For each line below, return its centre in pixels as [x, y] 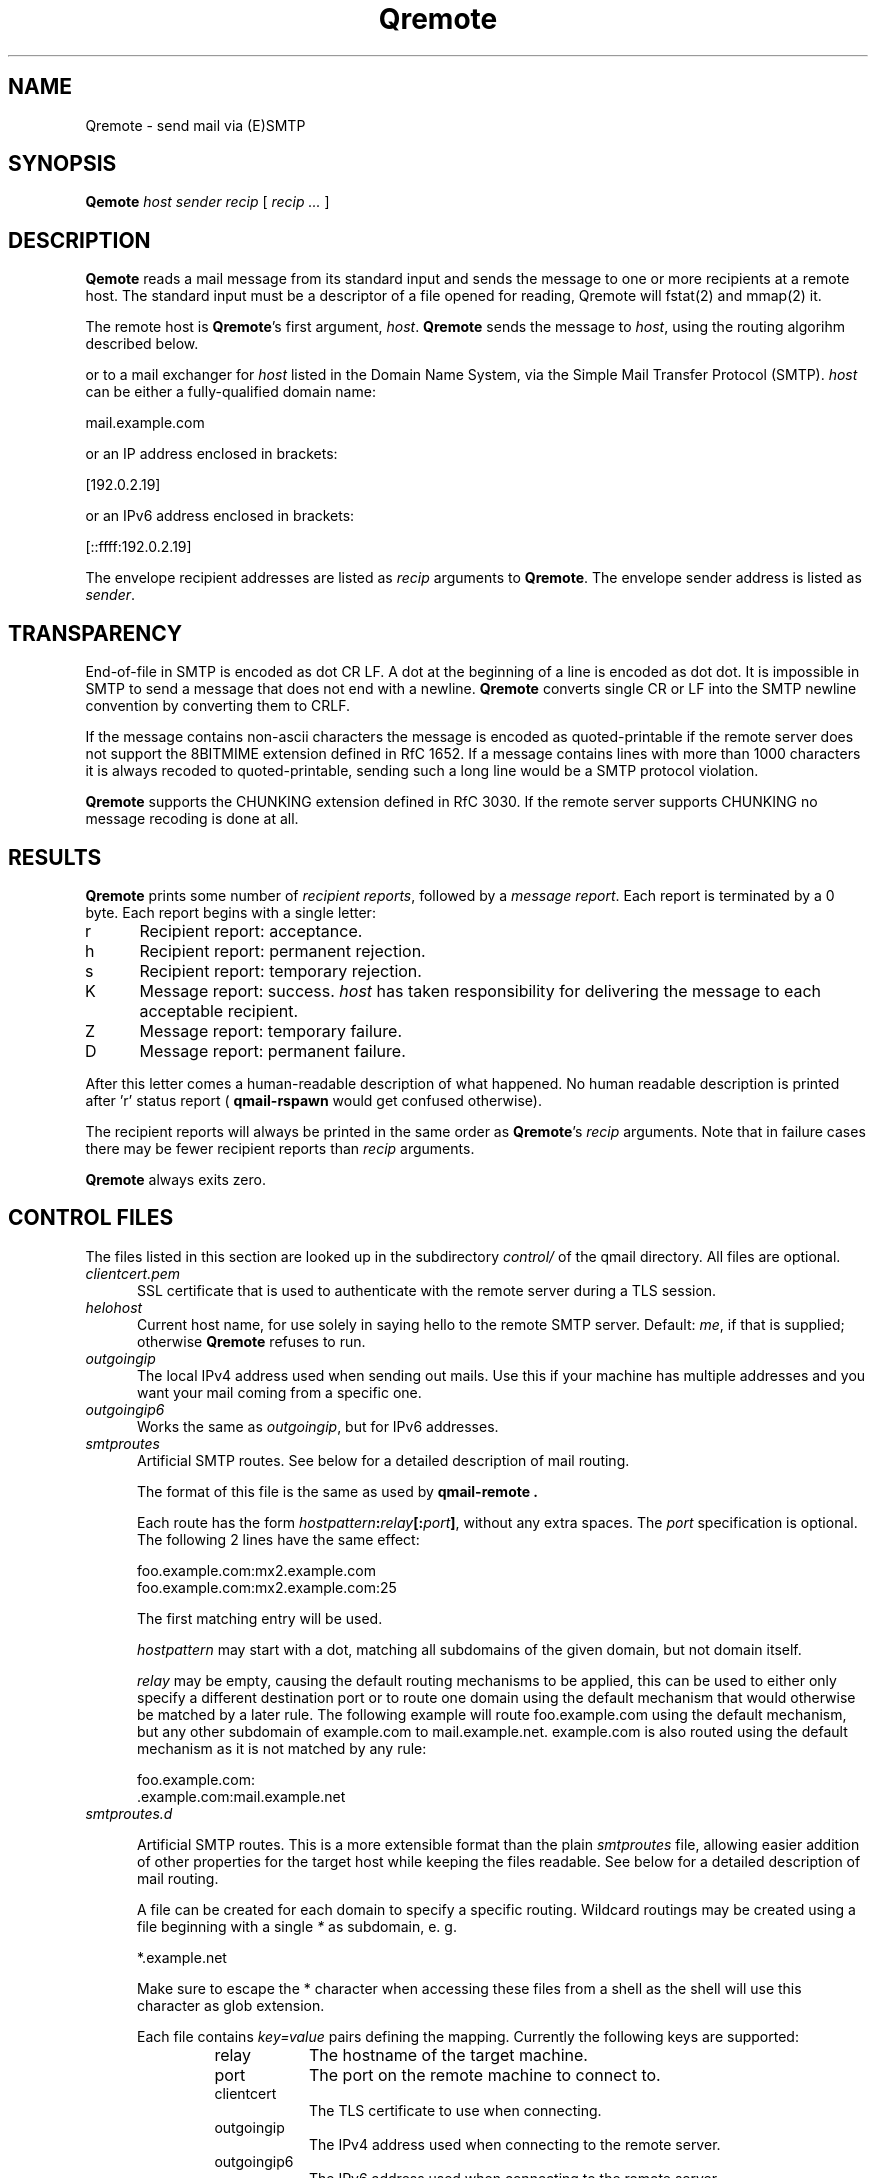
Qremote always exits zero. [175, 1179]
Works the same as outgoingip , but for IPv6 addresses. [318, 1426]
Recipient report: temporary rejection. [280, 970]
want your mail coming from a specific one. [279, 1392]
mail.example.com [145, 423]
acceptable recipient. [219, 1010]
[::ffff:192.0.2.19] [138, 547]
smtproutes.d [129, 1813]
